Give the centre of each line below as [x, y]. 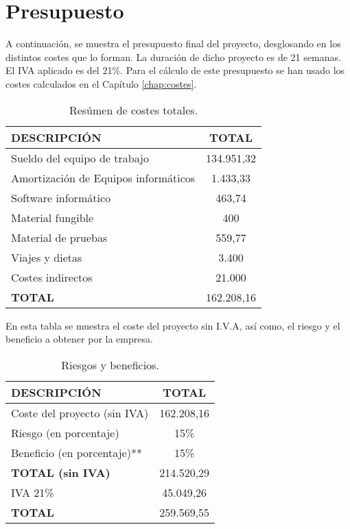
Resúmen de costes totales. [133, 110]
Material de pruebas [59, 237]
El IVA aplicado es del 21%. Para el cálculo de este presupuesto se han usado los [175, 70]
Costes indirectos [52, 277]
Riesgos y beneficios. [110, 365]
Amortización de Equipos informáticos [103, 177]
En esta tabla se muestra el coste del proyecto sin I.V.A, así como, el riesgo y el [173, 325]
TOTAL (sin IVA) [61, 472]
